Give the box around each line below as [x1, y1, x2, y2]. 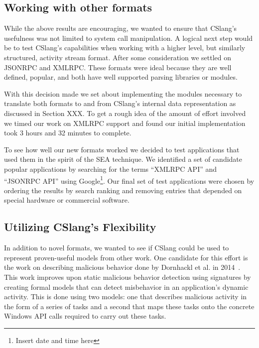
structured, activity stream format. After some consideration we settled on [4, 52, 231, 62]
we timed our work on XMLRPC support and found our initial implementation [4, 117, 246, 128]
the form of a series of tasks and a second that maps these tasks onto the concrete [4, 301, 255, 311]
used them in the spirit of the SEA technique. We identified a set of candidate [4, 154, 243, 164]
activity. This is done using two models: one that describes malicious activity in [4, 291, 247, 302]
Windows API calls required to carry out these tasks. [4, 311, 166, 321]
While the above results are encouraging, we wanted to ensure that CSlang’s [4, 23, 237, 33]
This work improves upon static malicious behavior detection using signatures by [4, 271, 251, 282]
